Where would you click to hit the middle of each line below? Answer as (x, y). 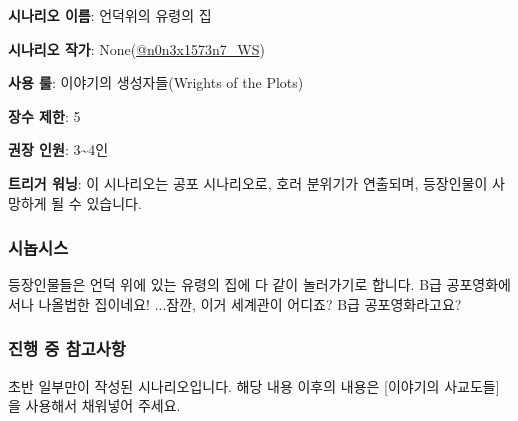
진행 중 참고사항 (67, 348)
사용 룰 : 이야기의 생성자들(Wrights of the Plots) (156, 82)
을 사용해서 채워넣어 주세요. (94, 405)
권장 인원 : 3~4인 (58, 149)
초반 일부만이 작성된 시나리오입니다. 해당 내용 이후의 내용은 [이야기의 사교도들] (254, 385)
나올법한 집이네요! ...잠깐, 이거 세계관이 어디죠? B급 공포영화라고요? (250, 303)
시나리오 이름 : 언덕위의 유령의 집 (110, 15)
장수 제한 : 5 (44, 115)
